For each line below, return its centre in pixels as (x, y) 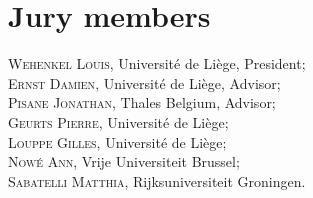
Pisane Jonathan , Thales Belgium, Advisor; (142, 102)
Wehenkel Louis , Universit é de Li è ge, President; (157, 63)
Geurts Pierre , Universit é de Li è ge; (118, 121)
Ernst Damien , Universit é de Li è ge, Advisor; (144, 82)
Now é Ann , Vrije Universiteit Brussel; (124, 161)
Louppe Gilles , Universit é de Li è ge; (117, 141)
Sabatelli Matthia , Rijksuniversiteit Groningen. (157, 180)
